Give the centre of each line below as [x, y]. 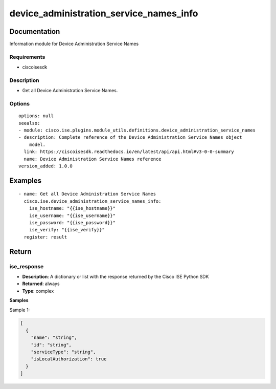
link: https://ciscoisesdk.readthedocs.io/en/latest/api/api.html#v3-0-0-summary [129, 152]
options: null [36, 116]
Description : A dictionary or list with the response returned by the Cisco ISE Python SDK [116, 276]
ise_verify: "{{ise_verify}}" [67, 230]
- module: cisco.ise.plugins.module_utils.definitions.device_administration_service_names [137, 130]
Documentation [35, 31]
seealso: [29, 123]
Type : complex [38, 291]
